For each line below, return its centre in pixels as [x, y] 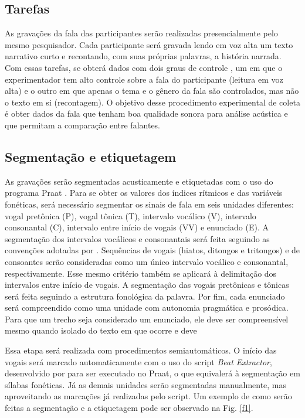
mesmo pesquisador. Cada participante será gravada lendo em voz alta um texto [149, 44]
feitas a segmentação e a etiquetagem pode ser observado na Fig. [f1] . [129, 408]
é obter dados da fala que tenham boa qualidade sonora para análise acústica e [146, 113]
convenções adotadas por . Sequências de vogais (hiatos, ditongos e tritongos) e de [152, 250]
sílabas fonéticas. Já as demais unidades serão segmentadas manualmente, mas [146, 384]
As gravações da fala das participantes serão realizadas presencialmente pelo [141, 33]
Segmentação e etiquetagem [91, 156]
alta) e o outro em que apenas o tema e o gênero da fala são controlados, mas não [152, 91]
